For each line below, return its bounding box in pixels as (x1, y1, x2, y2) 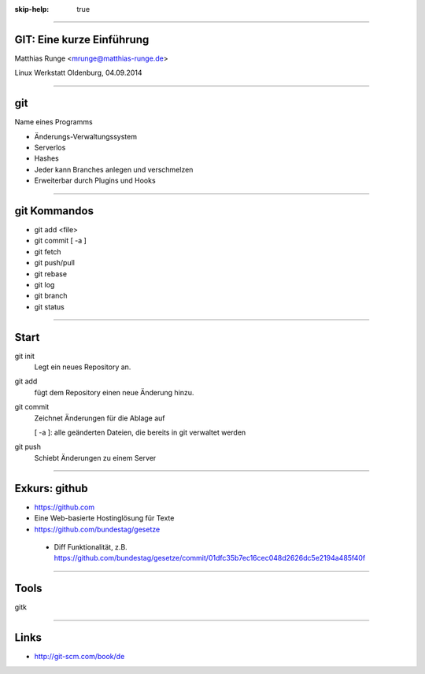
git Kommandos (14, 204, 94, 217)
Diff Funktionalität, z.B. (54, 542, 128, 551)
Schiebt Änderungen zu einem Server (34, 453, 157, 462)
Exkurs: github (14, 481, 88, 495)
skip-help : (14, 5, 50, 13)
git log (34, 280, 55, 290)
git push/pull (34, 258, 75, 268)
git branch (34, 291, 68, 301)
